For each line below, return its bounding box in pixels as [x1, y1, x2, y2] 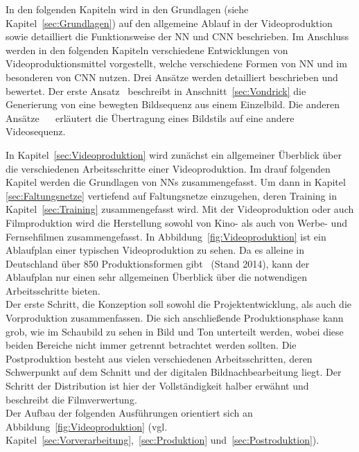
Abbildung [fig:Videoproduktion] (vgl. [6, 419, 168, 433]
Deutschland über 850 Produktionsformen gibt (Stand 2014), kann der [6, 256, 310, 270]
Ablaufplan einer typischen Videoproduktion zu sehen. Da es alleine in [6, 243, 305, 257]
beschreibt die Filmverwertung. [6, 392, 137, 406]
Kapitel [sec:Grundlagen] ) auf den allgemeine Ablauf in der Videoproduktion [6, 15, 333, 30]
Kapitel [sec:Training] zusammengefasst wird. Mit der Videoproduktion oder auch [6, 202, 354, 216]
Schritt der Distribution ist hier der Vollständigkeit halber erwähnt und [6, 379, 309, 393]
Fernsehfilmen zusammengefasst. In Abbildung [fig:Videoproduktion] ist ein [6, 229, 326, 243]
